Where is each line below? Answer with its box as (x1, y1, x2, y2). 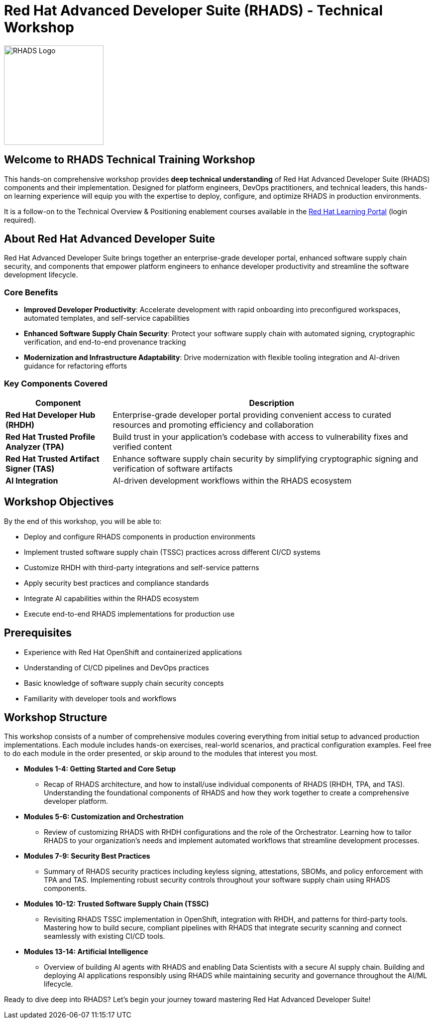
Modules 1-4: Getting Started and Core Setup (24, 765, 176, 773)
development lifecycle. (4, 270, 78, 279)
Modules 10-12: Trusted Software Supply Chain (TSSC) (24, 899, 209, 908)
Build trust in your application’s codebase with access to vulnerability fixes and (112, 431, 408, 442)
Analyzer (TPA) (5, 441, 64, 452)
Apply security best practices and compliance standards (24, 578, 209, 587)
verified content (112, 441, 172, 452)
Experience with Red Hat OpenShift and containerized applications (24, 647, 242, 656)
